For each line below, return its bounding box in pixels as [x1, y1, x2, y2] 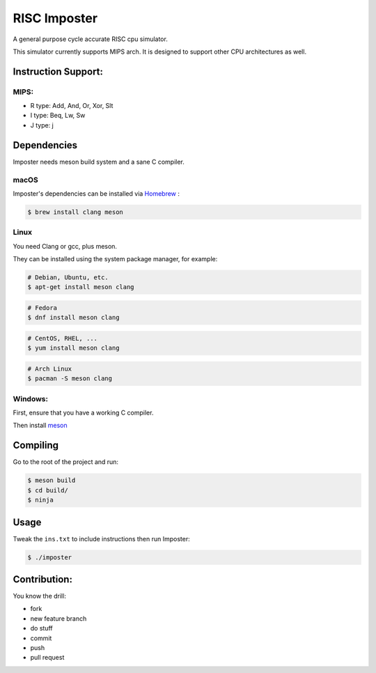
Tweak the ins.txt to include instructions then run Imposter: [13, 534, 191, 543]
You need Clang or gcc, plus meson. [13, 242, 118, 250]
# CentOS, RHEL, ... [27, 334, 97, 342]
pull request [30, 653, 65, 662]
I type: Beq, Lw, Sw [30, 111, 86, 120]
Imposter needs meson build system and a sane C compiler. [13, 157, 185, 166]
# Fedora [27, 304, 58, 311]
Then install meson [13, 421, 68, 430]
